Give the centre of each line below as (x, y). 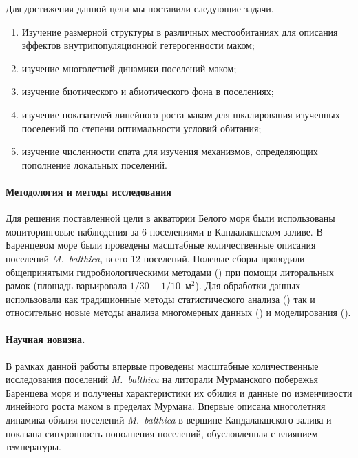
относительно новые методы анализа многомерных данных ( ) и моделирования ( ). (178, 312)
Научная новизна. (45, 339)
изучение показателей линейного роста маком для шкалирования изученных (181, 114)
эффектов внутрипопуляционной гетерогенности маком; (138, 45)
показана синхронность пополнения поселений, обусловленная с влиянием (162, 433)
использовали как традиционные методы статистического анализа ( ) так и (160, 299)
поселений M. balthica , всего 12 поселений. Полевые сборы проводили (155, 258)
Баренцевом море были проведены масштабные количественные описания (161, 245)
